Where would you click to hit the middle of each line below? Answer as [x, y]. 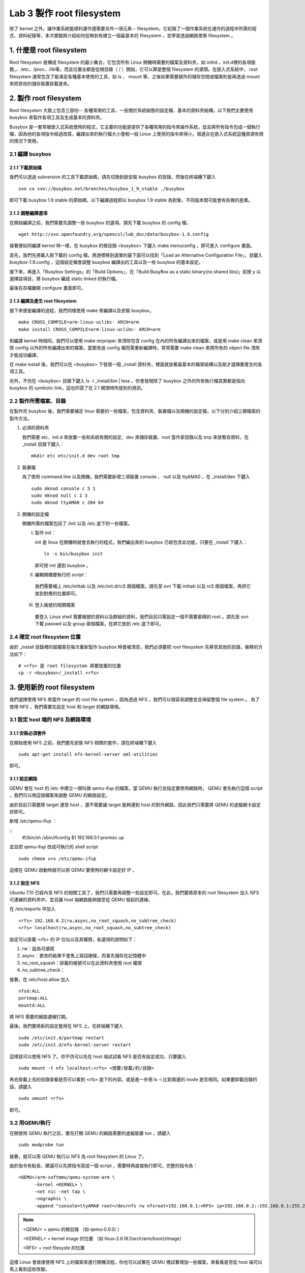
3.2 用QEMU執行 [30, 1123]
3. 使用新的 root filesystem [52, 687]
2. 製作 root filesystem [45, 98]
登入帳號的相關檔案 [55, 605]
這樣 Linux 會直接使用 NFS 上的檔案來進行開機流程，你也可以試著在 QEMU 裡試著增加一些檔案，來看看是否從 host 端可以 [136, 1262]
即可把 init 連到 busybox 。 [63, 565]
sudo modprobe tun [41, 1145]
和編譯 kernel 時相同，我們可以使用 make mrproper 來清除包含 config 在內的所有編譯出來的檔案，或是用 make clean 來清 [136, 341]
